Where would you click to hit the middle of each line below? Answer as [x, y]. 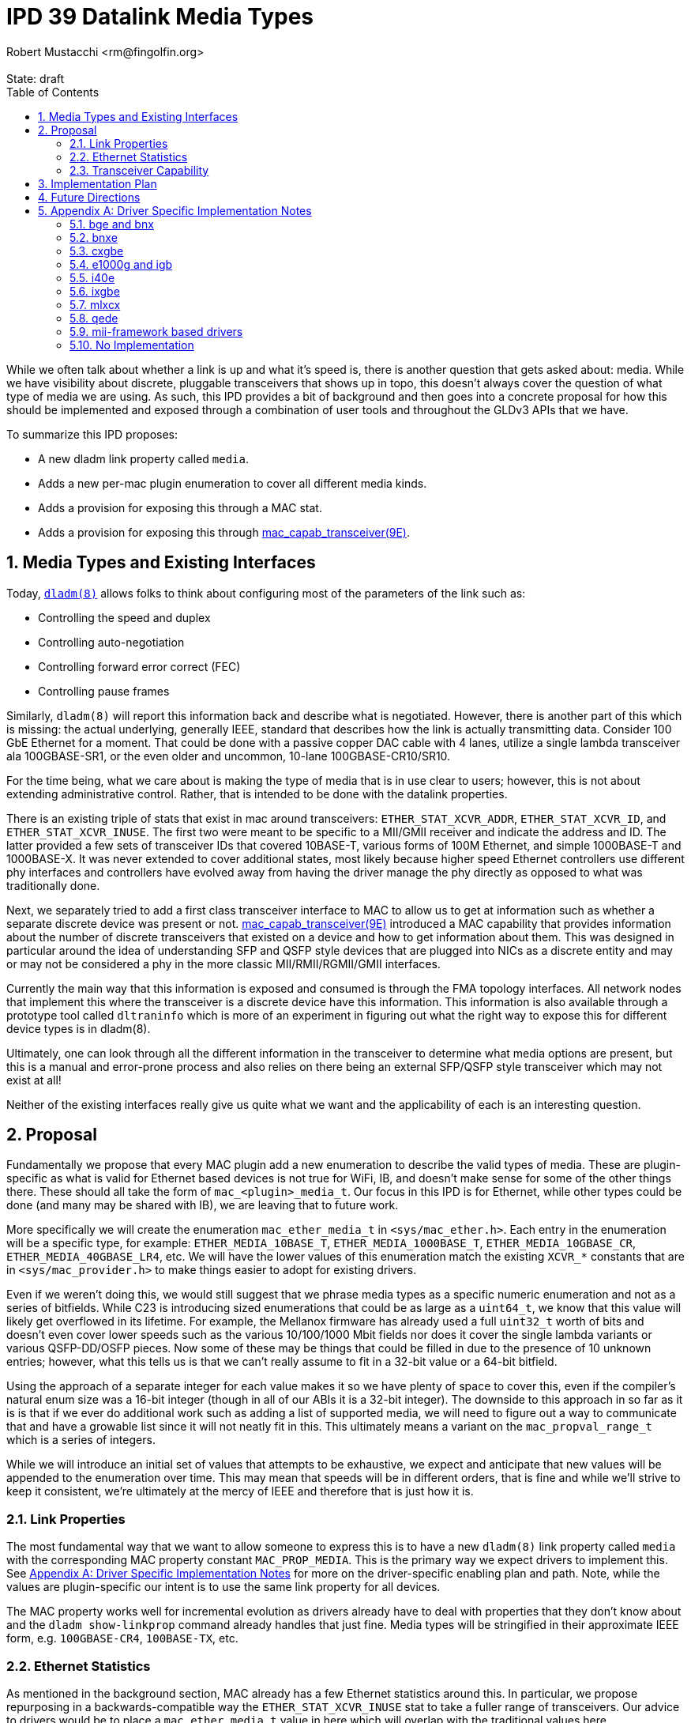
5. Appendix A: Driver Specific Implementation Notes [175, 210]
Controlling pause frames [104, 691]
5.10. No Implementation [132, 345]
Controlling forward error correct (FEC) [139, 666]
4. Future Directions [89, 197]
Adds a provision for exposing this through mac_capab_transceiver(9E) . [224, 532]
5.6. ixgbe [95, 291]
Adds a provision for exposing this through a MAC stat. [180, 507]
